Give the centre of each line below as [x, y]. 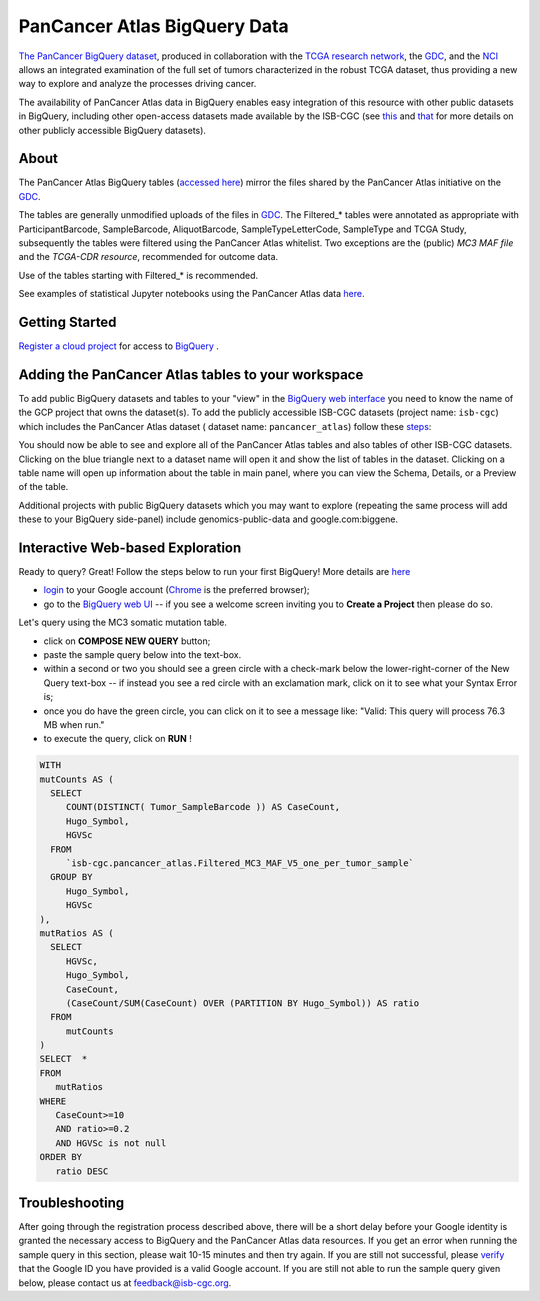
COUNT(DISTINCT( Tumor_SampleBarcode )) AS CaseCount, [203, 807]
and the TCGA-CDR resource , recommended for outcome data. [148, 257]
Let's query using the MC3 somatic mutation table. [122, 622]
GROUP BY [71, 877]
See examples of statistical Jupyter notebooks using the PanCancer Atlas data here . [191, 294]
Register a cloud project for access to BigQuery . [119, 346]
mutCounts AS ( [76, 779]
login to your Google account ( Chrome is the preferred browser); [176, 590]
